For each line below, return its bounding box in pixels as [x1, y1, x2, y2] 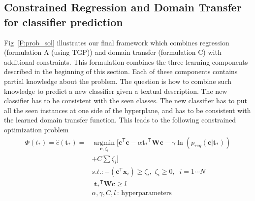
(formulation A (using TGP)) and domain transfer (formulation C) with [4, 47, 222, 57]
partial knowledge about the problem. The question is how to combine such [4, 76, 231, 86]
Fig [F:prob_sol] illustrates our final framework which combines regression [4, 37, 229, 47]
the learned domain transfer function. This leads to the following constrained [4, 115, 236, 125]
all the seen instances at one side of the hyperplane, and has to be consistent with [4, 105, 251, 115]
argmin [94, 139, 115, 146]
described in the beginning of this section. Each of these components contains [4, 66, 238, 77]
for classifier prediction [4, 14, 123, 29]
